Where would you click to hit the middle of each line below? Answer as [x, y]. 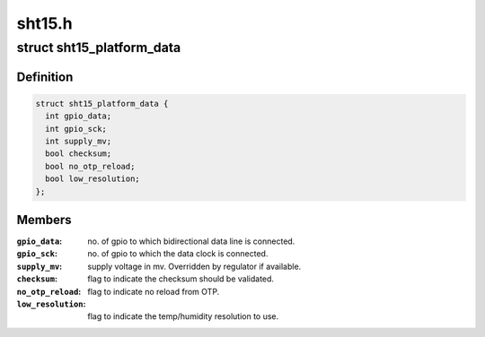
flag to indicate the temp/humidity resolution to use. [183, 316]
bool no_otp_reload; [90, 166]
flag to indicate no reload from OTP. [154, 291]
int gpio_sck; [76, 129]
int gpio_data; [79, 116]
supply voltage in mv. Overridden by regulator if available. [194, 266]
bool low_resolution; [93, 179]
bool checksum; [79, 154]
